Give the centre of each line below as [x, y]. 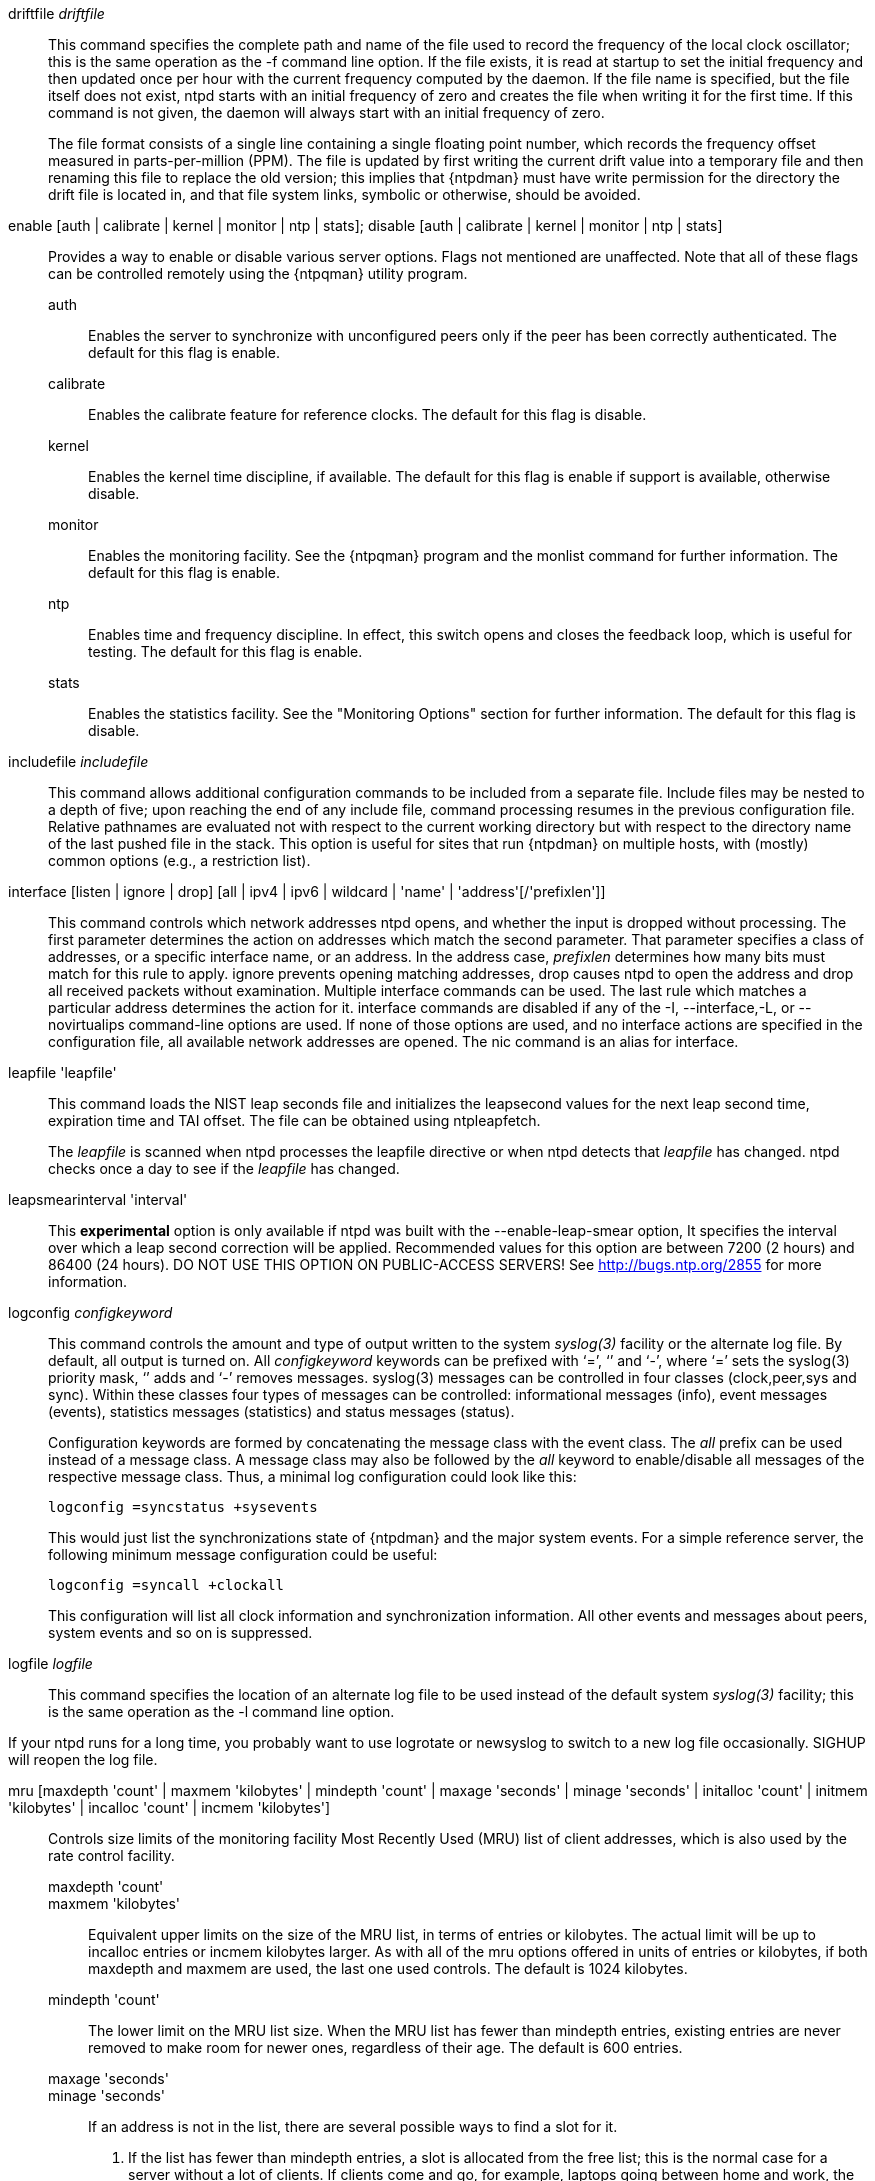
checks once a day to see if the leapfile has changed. [224, 1168]
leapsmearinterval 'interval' [98, 1199]
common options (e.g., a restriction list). [179, 860]
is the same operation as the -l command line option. [221, 1711]
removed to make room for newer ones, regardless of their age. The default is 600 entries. [385, 2047]
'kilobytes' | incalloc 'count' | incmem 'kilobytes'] [169, 1807]
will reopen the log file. [83, 1759]
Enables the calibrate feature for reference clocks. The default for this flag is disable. [367, 414]
